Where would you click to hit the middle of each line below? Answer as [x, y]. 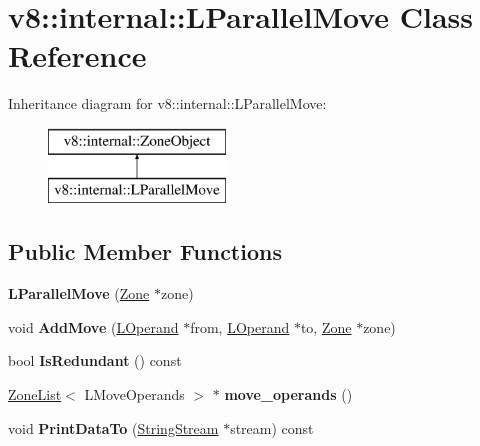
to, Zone [326, 326]
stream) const [272, 427]
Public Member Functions [145, 251]
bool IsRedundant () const [95, 360]
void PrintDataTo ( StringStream [113, 427]
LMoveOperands [134, 394]
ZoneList [35, 394]
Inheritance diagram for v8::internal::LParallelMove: [167, 103]
